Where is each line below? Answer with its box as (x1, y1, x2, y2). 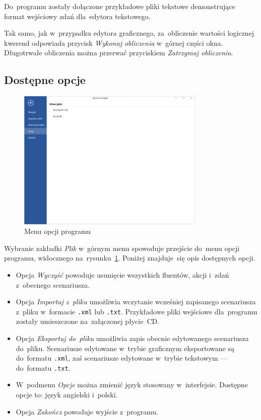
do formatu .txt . (16, 362, 71, 373)
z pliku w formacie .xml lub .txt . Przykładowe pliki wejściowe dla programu (16, 306, 257, 316)
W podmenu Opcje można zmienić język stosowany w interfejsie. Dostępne (16, 379, 248, 390)
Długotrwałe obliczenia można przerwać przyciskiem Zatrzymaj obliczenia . (4, 47, 233, 58)
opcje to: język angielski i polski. (16, 389, 118, 400)
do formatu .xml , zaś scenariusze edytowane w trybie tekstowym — (16, 353, 228, 363)
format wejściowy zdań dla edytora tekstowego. (4, 11, 151, 21)
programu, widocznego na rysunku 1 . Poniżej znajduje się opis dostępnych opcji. (4, 253, 255, 263)
